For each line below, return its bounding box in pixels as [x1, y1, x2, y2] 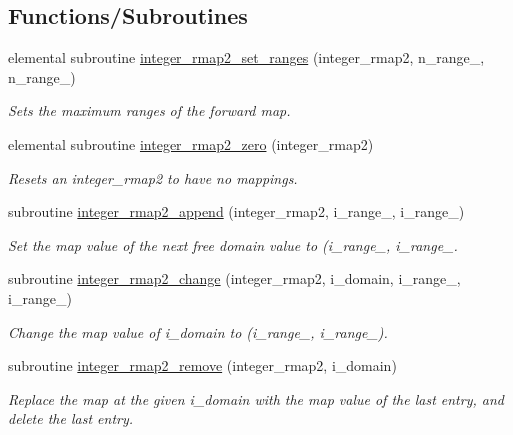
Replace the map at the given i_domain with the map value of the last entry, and [8, 388, 504, 409]
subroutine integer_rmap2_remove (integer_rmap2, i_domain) [8, 355, 397, 376]
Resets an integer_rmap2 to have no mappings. [8, 167, 298, 188]
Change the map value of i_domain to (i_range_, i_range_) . [8, 321, 388, 342]
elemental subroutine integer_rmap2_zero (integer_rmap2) [8, 133, 374, 154]
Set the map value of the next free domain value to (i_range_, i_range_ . [8, 234, 458, 255]
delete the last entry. [8, 408, 134, 429]
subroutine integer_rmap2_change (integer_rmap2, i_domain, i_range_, [8, 268, 461, 289]
